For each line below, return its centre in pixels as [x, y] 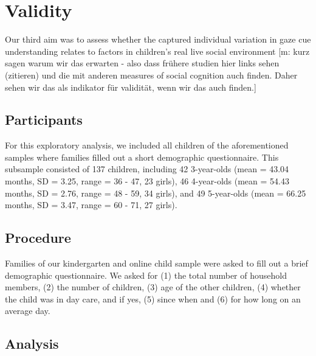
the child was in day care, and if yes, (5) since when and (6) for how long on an [153, 298]
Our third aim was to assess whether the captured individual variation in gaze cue [158, 39]
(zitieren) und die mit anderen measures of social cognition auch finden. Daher [151, 75]
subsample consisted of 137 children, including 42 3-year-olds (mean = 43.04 [147, 169]
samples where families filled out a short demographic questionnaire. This [142, 157]
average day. [28, 311]
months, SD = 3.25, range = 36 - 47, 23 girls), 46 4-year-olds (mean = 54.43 [147, 181]
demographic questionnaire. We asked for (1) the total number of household [146, 275]
